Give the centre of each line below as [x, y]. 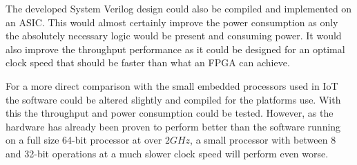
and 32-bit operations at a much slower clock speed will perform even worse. [167, 153]
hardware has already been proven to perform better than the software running [173, 126]
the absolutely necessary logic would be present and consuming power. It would [174, 36]
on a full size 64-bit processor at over [84, 140]
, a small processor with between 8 [263, 140]
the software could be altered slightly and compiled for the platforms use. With [173, 99]
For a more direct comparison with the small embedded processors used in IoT [172, 85]
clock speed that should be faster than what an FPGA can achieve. [148, 62]
